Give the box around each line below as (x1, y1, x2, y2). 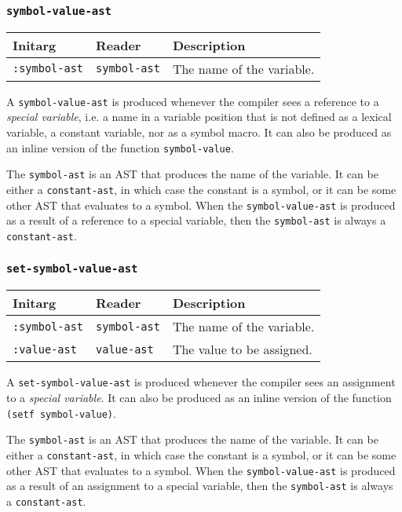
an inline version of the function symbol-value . (6, 139, 234, 155)
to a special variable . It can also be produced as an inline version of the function (6, 389, 392, 405)
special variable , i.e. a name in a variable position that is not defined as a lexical (6, 108, 392, 125)
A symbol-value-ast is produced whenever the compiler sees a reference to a (6, 93, 379, 109)
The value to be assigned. (172, 340, 312, 359)
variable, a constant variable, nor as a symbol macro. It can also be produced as (6, 124, 392, 141)
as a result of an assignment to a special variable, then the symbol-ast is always (6, 477, 393, 494)
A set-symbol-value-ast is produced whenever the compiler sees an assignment (6, 374, 396, 390)
